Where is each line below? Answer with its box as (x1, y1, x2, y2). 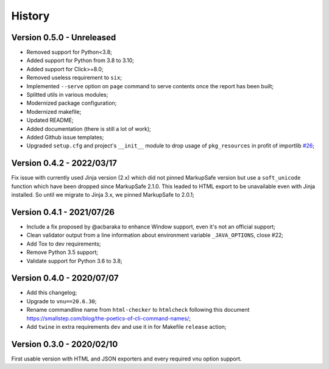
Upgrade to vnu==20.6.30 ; (26, 297, 97, 304)
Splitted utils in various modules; (26, 91, 108, 99)
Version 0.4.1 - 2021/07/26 (11, 207, 115, 217)
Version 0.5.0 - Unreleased (11, 32, 116, 43)
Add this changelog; (26, 289, 77, 297)
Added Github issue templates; (26, 133, 104, 141)
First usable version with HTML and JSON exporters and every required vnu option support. (11, 355, 242, 362)
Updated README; (26, 116, 74, 124)
